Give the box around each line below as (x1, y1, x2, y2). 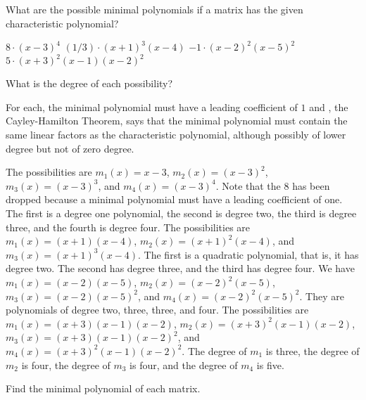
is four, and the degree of (130, 357, 238, 372)
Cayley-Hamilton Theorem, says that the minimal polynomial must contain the (6, 113, 348, 128)
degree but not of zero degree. (6, 141, 134, 155)
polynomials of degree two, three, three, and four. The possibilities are (6, 302, 309, 317)
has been (292, 178, 330, 193)
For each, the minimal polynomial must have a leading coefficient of (6, 99, 298, 114)
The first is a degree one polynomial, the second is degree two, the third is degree (6, 206, 357, 221)
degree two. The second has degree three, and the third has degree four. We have (6, 261, 355, 276)
